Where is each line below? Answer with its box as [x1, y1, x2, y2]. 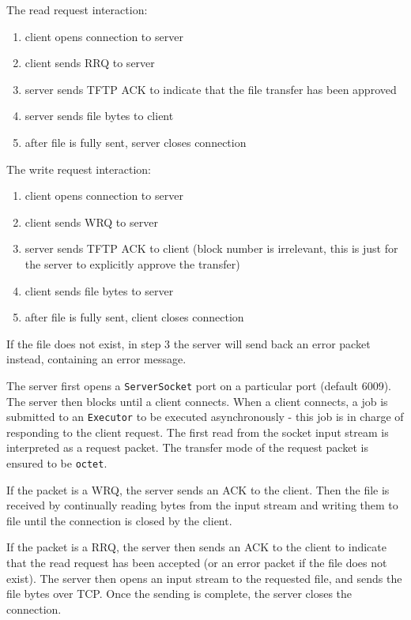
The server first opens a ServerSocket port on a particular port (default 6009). [6, 377, 392, 393]
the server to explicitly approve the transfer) [25, 255, 240, 272]
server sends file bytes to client [25, 107, 174, 124]
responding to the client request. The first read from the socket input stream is [6, 423, 389, 440]
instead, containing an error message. [6, 351, 187, 367]
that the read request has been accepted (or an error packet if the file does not [6, 554, 387, 571]
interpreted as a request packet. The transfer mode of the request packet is [6, 439, 368, 456]
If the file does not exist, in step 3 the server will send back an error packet [6, 335, 371, 351]
